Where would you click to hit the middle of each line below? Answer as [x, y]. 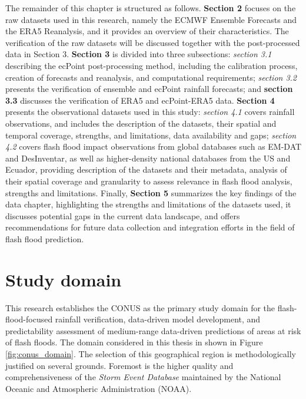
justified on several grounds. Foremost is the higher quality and [119, 365]
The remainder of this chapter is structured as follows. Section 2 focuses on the [151, 8]
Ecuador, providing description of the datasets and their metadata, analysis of [146, 169]
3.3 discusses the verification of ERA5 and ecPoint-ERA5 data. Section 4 [140, 100]
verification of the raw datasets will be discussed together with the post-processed [153, 42]
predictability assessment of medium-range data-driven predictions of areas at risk [153, 330]
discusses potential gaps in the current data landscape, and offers [123, 215]
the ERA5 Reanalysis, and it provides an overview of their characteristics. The [147, 31]
